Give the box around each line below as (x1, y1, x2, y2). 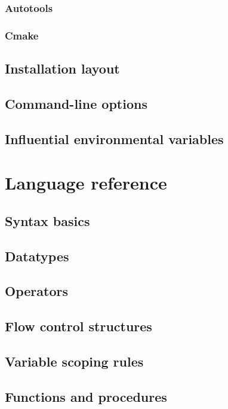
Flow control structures (5, 317, 152, 335)
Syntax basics (5, 211, 90, 230)
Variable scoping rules (5, 352, 144, 370)
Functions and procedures (5, 387, 167, 405)
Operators (5, 282, 68, 300)
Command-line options (5, 94, 147, 112)
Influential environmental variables (5, 129, 224, 148)
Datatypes (5, 246, 69, 265)
